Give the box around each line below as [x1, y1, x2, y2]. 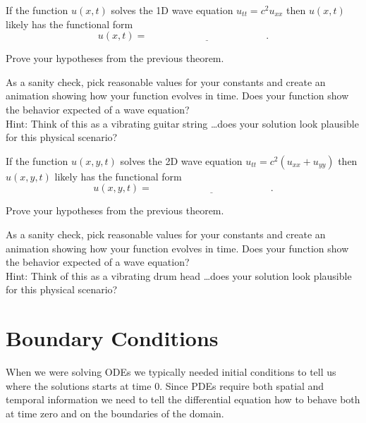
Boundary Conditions [6, 324, 219, 352]
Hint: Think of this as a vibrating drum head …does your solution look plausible [6, 268, 352, 283]
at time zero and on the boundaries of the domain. [6, 405, 224, 420]
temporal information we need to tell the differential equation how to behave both [6, 392, 360, 407]
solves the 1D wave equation [111, 3, 233, 17]
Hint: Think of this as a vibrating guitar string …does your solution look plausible [6, 116, 359, 130]
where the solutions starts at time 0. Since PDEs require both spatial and [6, 378, 324, 393]
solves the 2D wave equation [120, 153, 243, 168]
